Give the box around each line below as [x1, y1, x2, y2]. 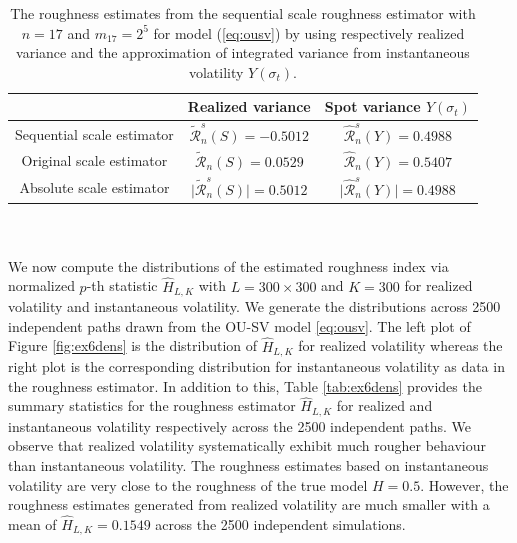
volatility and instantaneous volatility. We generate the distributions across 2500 [8, 296, 501, 317]
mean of [8, 514, 57, 535]
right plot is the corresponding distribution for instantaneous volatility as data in [8, 355, 505, 376]
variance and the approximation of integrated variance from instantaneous [16, 42, 470, 63]
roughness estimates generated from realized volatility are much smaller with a [8, 494, 490, 515]
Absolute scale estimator [19, 177, 170, 198]
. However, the [420, 474, 509, 495]
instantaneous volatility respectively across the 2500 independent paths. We [8, 415, 471, 436]
